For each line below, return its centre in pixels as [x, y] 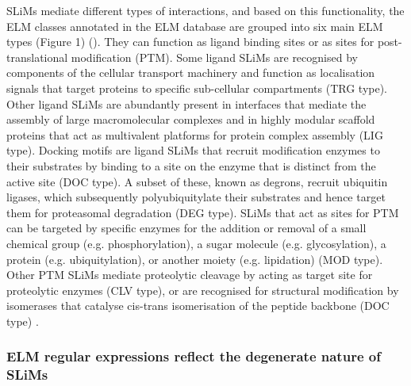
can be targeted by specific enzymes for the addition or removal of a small [186, 228]
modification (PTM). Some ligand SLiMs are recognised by [214, 57]
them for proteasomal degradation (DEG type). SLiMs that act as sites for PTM [203, 212]
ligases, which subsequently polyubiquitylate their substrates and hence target [196, 197]
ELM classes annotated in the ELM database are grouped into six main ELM [195, 26]
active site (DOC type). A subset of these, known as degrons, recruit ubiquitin [197, 181]
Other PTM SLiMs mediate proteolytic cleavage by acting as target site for [190, 275]
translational [37, 57]
